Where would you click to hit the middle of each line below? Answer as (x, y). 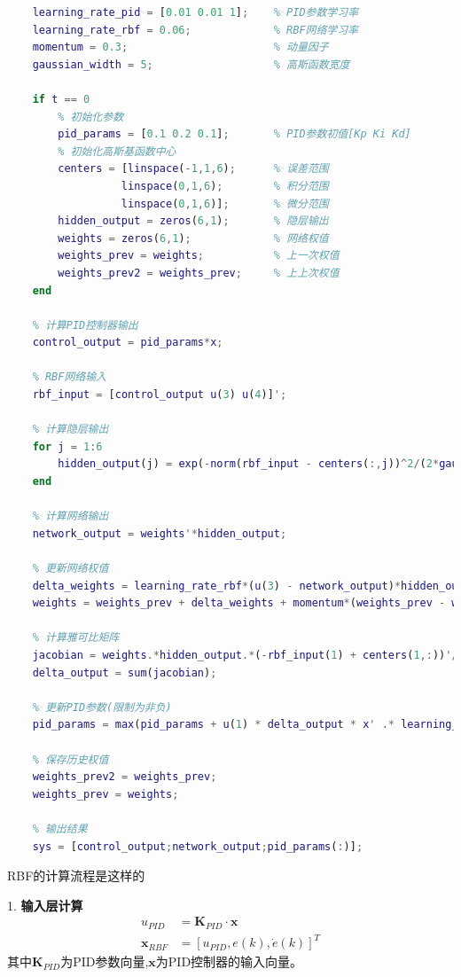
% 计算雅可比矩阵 (76, 638)
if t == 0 (61, 99)
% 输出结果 (60, 828)
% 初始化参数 (91, 117)
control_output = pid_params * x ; (128, 343)
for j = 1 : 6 (67, 446)
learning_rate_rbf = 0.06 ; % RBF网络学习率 (195, 30)
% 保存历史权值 (70, 759)
